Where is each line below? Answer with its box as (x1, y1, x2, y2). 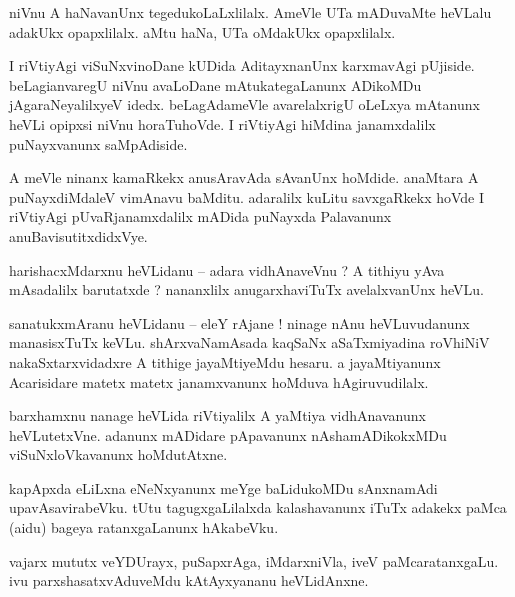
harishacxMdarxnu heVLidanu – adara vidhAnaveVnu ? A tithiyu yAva (9, 259, 445, 280)
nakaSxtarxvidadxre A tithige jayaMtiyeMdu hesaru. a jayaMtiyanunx (9, 351, 441, 372)
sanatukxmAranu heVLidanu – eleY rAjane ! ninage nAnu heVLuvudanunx (9, 312, 470, 333)
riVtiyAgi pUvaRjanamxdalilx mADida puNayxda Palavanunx (9, 206, 392, 227)
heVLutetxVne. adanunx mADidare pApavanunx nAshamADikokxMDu (9, 424, 447, 445)
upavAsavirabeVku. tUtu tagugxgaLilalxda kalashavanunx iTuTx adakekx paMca (9, 497, 507, 518)
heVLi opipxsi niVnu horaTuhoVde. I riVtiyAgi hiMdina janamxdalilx (9, 113, 436, 134)
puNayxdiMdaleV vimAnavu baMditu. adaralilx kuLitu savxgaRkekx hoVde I (9, 186, 485, 207)
